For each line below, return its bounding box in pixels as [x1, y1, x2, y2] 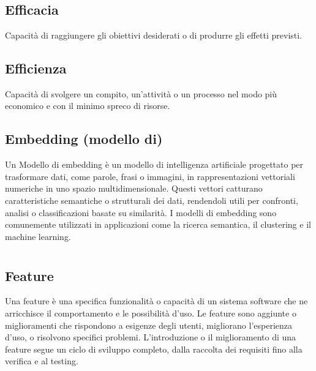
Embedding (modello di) [5, 129, 163, 148]
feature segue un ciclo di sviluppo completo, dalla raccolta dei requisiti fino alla [5, 342, 303, 355]
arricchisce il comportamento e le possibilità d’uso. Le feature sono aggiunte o [5, 306, 296, 319]
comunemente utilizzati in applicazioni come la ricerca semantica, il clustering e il [5, 218, 311, 231]
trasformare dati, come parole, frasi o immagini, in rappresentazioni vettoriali [5, 170, 295, 182]
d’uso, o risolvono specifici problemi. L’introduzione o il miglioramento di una [5, 331, 296, 343]
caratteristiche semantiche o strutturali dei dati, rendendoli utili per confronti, [5, 193, 298, 206]
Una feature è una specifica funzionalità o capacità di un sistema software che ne [5, 294, 308, 307]
